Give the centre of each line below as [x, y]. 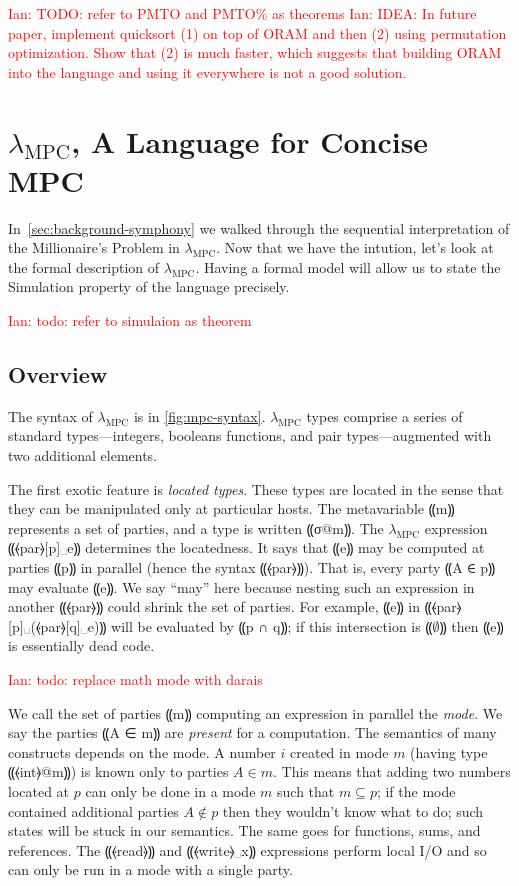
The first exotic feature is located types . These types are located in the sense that [256, 488]
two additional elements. [83, 455]
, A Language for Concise [250, 140]
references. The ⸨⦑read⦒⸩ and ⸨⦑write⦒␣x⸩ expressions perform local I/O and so [247, 849]
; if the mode [416, 790]
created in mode [339, 751]
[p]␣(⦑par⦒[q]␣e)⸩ [57, 625]
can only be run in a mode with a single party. [150, 869]
